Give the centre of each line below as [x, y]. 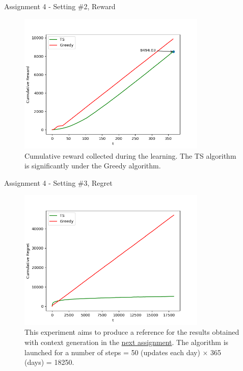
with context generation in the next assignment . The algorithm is [127, 342]
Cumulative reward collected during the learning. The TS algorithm [130, 155]
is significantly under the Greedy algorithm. [93, 166]
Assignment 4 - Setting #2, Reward [60, 6]
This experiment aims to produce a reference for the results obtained [132, 332]
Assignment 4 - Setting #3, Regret [58, 182]
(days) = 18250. [49, 362]
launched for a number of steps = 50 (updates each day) [112, 352]
